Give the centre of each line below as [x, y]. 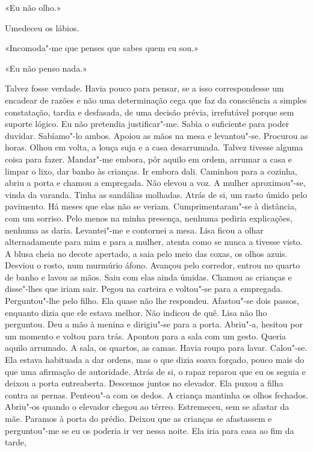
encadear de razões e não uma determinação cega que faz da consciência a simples [156, 100]
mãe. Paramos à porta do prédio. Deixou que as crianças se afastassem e [138, 418]
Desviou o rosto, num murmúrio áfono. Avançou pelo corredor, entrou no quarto [153, 265]
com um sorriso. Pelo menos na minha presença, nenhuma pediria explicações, [149, 218]
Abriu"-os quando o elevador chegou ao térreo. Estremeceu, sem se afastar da [147, 407]
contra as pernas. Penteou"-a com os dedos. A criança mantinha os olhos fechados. [156, 395]
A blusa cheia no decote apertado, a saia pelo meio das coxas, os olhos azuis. [146, 253]
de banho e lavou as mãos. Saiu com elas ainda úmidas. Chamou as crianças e [148, 277]
